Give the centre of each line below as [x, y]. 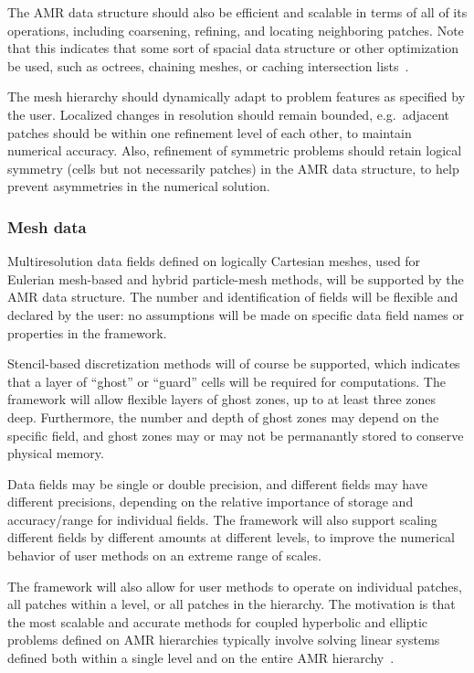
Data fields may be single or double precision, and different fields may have [217, 483]
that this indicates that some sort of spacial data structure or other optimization [233, 48]
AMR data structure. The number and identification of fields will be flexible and [233, 297]
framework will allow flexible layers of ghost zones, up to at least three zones [222, 399]
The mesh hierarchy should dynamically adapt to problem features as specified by [237, 96]
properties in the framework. [87, 332]
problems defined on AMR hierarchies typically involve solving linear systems [224, 640]
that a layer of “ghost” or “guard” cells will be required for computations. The [226, 381]
